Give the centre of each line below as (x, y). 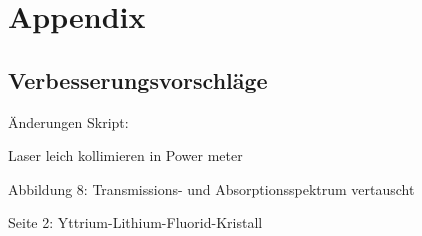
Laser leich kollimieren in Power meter (125, 155)
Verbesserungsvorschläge (138, 79)
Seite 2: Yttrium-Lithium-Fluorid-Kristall (135, 222)
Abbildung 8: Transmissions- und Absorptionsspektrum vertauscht (211, 188)
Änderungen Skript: (68, 121)
